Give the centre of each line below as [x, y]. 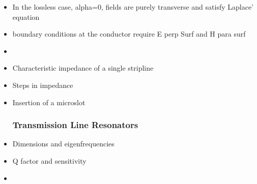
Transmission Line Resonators [75, 125]
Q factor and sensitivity [49, 160]
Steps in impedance [43, 85]
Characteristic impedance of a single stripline [83, 68]
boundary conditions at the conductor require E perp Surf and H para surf [129, 34]
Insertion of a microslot [49, 102]
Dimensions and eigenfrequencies [63, 144]
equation [26, 17]
